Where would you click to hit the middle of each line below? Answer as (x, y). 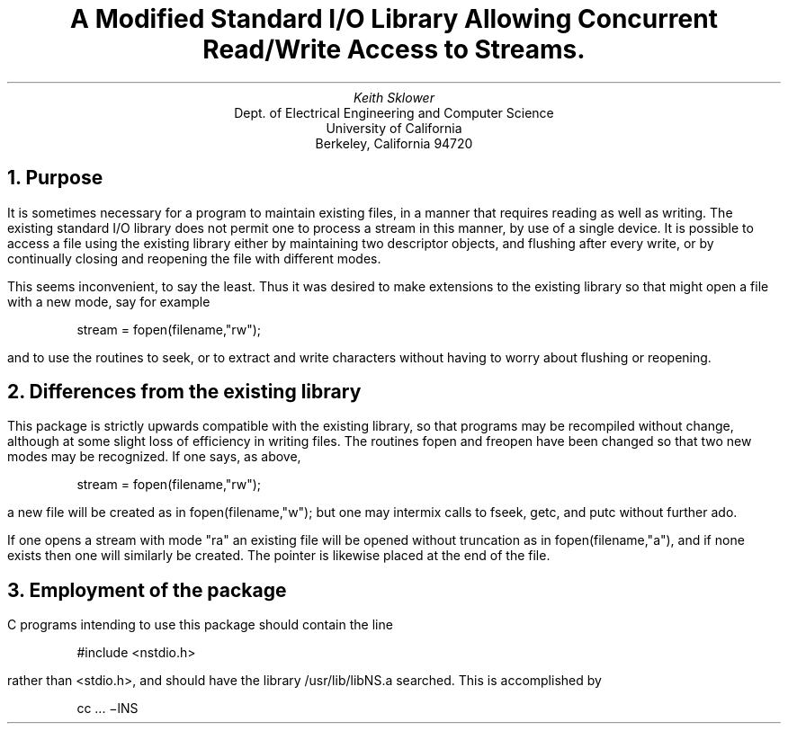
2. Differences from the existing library (184, 392)
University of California (394, 128)
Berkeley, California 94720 (394, 143)
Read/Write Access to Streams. (394, 49)
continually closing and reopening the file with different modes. (194, 258)
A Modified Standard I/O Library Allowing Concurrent (394, 19)
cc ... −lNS (107, 709)
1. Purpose (55, 178)
